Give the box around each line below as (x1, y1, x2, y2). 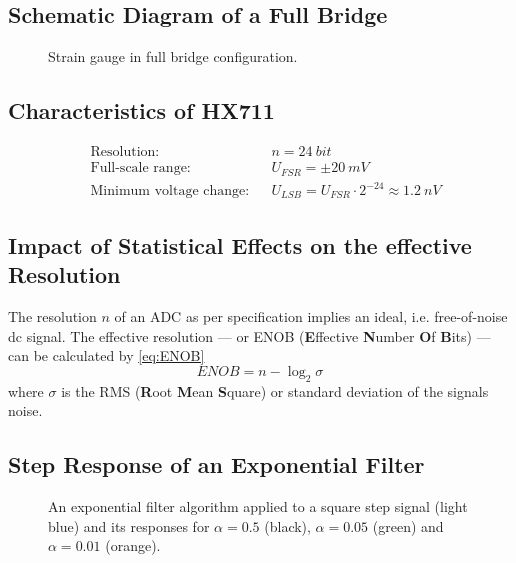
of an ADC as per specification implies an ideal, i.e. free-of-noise (114, 306, 508, 327)
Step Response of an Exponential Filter (8, 449, 425, 480)
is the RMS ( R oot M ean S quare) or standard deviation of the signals (61, 380, 489, 401)
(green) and (372, 515, 444, 536)
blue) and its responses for (48, 515, 210, 536)
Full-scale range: (90, 161, 191, 176)
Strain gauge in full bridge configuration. (48, 46, 298, 67)
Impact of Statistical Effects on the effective (8, 229, 472, 260)
